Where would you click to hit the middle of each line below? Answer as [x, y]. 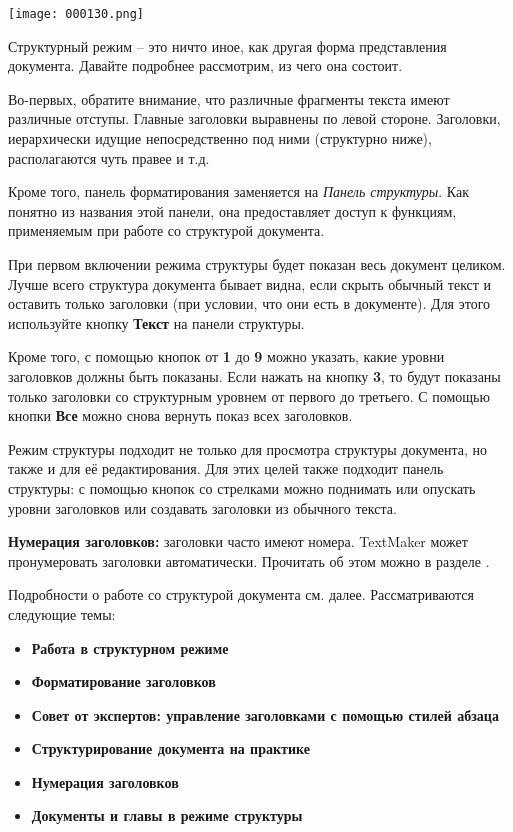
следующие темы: [62, 613]
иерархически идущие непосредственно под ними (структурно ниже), [220, 138]
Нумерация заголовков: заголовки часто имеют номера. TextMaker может [238, 541]
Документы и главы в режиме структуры [167, 815]
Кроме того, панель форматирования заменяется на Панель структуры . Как [239, 191]
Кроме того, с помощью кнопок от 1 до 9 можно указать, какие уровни [226, 356]
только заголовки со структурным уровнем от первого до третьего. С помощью [249, 395]
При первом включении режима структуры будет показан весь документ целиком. [257, 264]
